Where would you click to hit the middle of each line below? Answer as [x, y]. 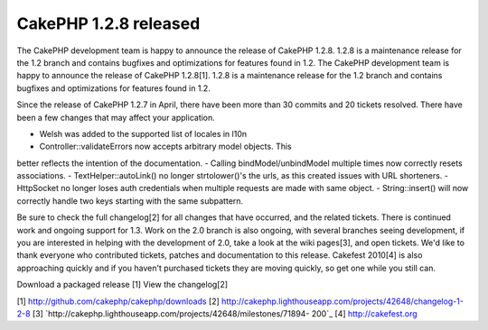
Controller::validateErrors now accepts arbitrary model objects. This [166, 147]
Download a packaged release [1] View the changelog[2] [122, 285]
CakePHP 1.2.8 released [108, 23]
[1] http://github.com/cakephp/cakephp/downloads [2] [118, 301]
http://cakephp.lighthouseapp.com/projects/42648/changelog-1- [343, 301]
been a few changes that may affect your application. [116, 117]
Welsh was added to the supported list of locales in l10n [143, 133]
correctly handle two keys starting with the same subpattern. [130, 201]
